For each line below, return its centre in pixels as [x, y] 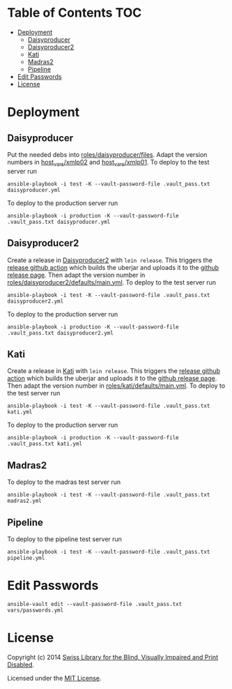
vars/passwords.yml [36, 610]
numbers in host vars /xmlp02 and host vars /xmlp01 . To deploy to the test [108, 163]
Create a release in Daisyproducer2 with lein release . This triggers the [110, 260]
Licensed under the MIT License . [54, 678]
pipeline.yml [26, 558]
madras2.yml [24, 501]
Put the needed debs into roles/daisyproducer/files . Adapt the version [107, 154]
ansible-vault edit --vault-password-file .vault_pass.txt [95, 604]
